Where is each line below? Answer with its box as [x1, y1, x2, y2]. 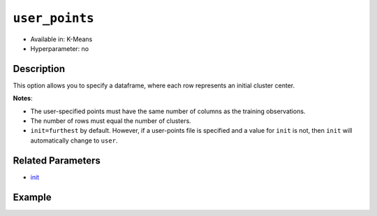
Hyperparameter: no [30, 44, 89, 52]
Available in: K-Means [30, 35, 93, 43]
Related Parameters [13, 154, 101, 166]
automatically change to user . [30, 136, 118, 145]
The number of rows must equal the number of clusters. [30, 117, 191, 125]
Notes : [13, 94, 33, 103]
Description [13, 63, 66, 75]
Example [13, 191, 52, 203]
